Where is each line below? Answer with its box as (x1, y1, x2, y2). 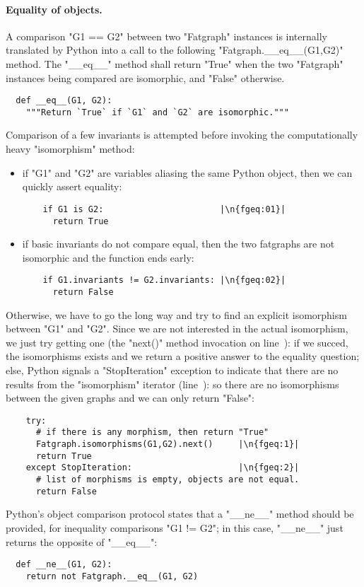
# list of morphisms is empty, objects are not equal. (35, 475, 300, 485)
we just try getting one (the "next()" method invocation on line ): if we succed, (6, 335, 348, 349)
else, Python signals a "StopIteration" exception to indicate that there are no (6, 363, 339, 378)
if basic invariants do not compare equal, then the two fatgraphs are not (22, 236, 335, 251)
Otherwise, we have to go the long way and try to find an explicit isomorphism (6, 307, 347, 322)
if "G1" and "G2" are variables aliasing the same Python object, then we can (22, 165, 353, 180)
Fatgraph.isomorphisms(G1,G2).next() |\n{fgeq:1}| (35, 439, 300, 450)
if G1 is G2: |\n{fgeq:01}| (42, 204, 286, 214)
